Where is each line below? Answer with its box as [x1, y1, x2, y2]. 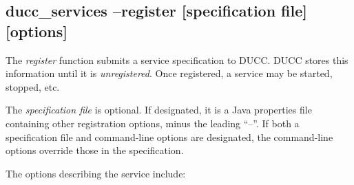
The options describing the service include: [6, 166, 186, 180]
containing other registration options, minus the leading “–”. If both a [6, 116, 300, 130]
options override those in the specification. [6, 143, 184, 157]
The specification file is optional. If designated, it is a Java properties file [6, 102, 312, 117]
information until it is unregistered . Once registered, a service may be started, [6, 66, 333, 80]
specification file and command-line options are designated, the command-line [6, 129, 333, 144]
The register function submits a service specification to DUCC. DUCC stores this [6, 52, 348, 67]
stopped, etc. [6, 79, 60, 94]
